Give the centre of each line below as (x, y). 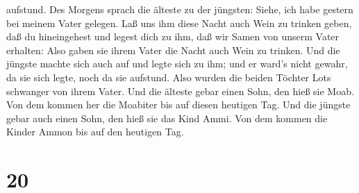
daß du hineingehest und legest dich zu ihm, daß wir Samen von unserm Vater (173, 36)
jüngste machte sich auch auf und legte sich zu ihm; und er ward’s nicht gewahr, (177, 64)
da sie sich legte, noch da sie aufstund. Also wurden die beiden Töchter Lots (169, 77)
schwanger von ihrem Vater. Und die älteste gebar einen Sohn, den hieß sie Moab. (180, 91)
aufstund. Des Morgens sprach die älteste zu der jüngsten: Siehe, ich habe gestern (180, 9)
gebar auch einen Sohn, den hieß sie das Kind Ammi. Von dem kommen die (167, 118)
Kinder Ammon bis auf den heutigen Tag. (95, 132)
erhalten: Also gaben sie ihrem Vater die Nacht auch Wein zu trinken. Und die (173, 50)
